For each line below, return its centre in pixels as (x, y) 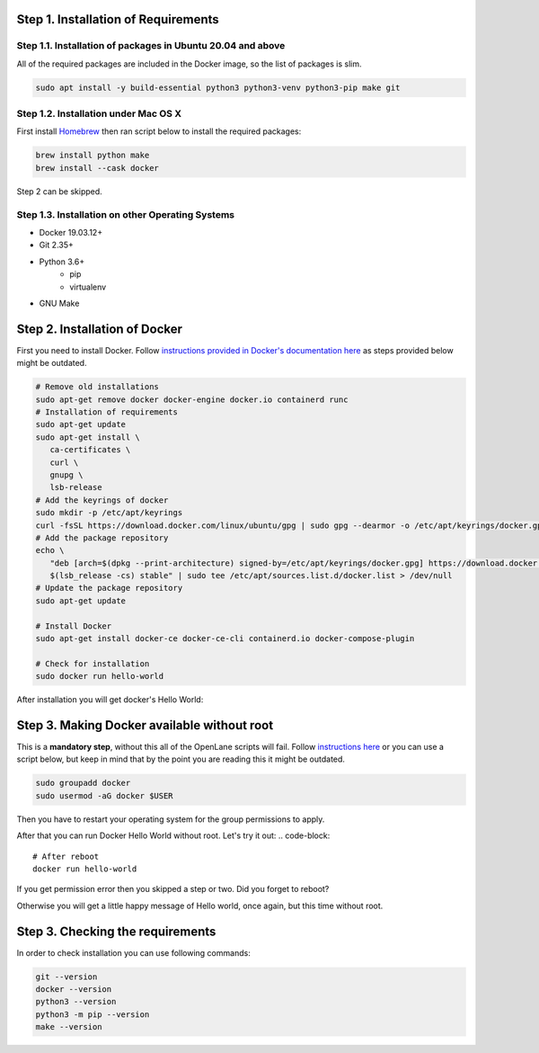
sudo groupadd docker (83, 783)
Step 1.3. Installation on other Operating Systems (126, 214)
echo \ (50, 550)
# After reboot (66, 856)
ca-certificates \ (90, 450)
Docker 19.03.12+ (71, 232)
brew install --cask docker (97, 168)
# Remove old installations (97, 387)
